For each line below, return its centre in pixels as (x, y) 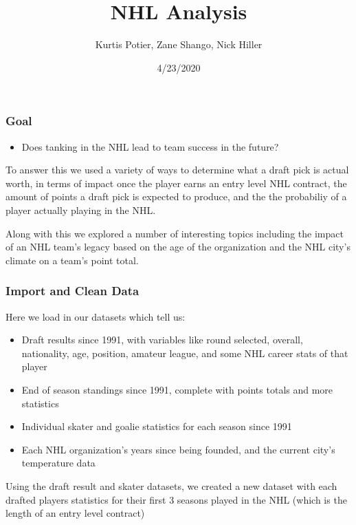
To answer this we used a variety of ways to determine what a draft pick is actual (177, 170)
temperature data (58, 463)
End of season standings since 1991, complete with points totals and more (177, 389)
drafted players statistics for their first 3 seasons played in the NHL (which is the (176, 499)
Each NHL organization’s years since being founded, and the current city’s (178, 449)
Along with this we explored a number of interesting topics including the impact (175, 233)
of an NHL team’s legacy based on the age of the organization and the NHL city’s (178, 247)
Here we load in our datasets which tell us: (96, 316)
